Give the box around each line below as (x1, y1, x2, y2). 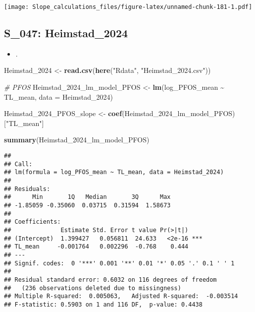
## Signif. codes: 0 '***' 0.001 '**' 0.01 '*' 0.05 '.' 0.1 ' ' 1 (4, 259, 235, 267)
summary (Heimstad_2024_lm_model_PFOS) (4, 134, 150, 145)
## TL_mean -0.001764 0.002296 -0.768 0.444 (4, 243, 189, 250)
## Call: (4, 160, 33, 168)
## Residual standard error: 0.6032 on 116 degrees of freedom (4, 276, 217, 283)
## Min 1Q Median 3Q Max (4, 193, 171, 201)
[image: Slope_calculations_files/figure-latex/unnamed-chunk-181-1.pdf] (4, 3, 253, 10)
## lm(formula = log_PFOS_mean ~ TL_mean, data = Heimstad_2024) (4, 169, 224, 176)
